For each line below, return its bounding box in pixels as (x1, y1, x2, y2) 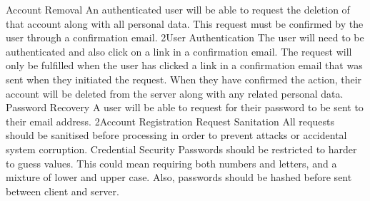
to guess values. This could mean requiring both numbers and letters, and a (6, 155, 337, 170)
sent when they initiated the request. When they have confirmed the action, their (6, 71, 362, 86)
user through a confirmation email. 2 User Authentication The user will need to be (6, 30, 364, 45)
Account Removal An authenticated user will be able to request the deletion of (6, 2, 350, 16)
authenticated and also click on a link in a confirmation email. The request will (6, 43, 352, 58)
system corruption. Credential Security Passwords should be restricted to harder (6, 141, 357, 156)
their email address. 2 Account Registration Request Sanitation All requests (6, 113, 334, 128)
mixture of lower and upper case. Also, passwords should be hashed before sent (6, 170, 352, 185)
